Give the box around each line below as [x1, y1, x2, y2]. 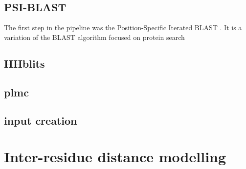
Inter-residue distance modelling [4, 146, 226, 166]
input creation [4, 113, 77, 128]
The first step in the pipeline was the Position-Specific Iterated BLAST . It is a [4, 22, 242, 33]
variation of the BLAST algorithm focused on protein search [4, 32, 185, 42]
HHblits [4, 56, 45, 71]
